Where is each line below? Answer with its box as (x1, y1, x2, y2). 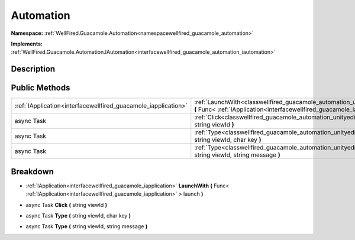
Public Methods (11, 83, 70, 93)
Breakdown (11, 166, 54, 177)
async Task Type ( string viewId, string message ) (25, 223, 148, 230)
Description (11, 64, 56, 74)
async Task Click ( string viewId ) (25, 201, 108, 208)
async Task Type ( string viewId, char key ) (25, 212, 131, 219)
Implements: (11, 40, 43, 47)
